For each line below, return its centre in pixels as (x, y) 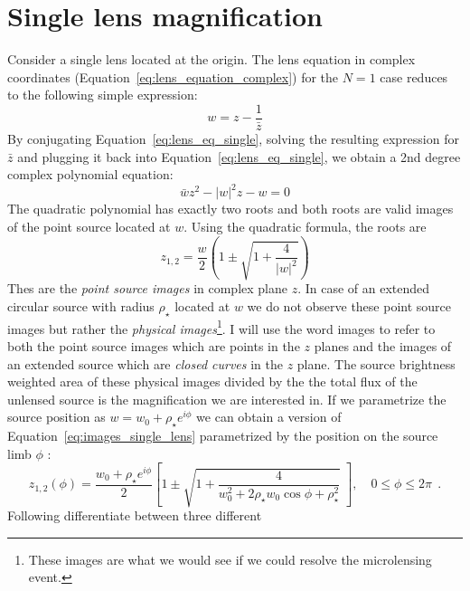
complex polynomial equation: (90, 174)
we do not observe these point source (349, 305)
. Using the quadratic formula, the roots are (305, 226)
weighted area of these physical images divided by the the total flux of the (212, 381)
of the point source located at (89, 226)
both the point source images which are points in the (154, 345)
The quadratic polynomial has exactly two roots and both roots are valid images (230, 209)
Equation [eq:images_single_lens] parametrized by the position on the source (223, 436)
